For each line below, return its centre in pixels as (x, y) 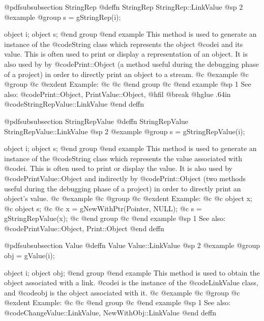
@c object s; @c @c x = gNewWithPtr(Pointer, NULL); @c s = (103, 208)
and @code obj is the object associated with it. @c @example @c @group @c (122, 292)
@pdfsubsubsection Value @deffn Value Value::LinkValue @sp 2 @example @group (132, 245)
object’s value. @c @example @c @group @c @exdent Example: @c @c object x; (128, 198)
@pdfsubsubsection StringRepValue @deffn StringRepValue (96, 121)
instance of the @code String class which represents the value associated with (123, 158)
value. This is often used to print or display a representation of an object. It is (126, 54)
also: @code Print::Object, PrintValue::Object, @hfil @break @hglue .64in (118, 94)
